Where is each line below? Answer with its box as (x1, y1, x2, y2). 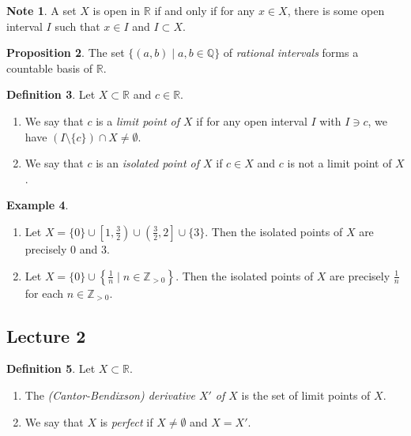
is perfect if (100, 413, 153, 430)
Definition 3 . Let (6, 86, 96, 103)
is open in (92, 2, 141, 18)
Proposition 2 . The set (6, 44, 125, 61)
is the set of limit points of (241, 386, 371, 403)
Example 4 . (6, 197, 69, 213)
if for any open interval (196, 112, 307, 129)
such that (55, 17, 100, 34)
